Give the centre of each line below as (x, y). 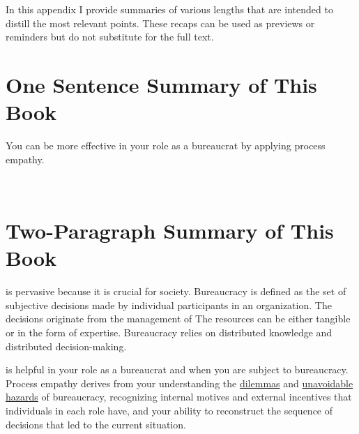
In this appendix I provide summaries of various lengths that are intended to (169, 9)
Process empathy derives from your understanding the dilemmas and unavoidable (179, 383)
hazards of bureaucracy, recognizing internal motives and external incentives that (179, 397)
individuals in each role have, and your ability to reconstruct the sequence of (169, 410)
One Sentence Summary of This (161, 84)
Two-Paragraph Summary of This (170, 231)
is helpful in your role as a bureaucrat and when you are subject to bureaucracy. (177, 369)
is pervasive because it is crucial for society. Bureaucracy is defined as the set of (176, 291)
